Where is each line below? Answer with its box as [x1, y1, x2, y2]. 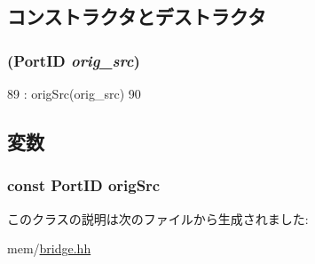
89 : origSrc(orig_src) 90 [7, 84, 141, 102]
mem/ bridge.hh [7, 239, 91, 258]
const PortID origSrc [7, 174, 161, 196]
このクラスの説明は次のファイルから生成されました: [7, 209, 309, 228]
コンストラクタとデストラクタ [7, 3, 266, 30]
